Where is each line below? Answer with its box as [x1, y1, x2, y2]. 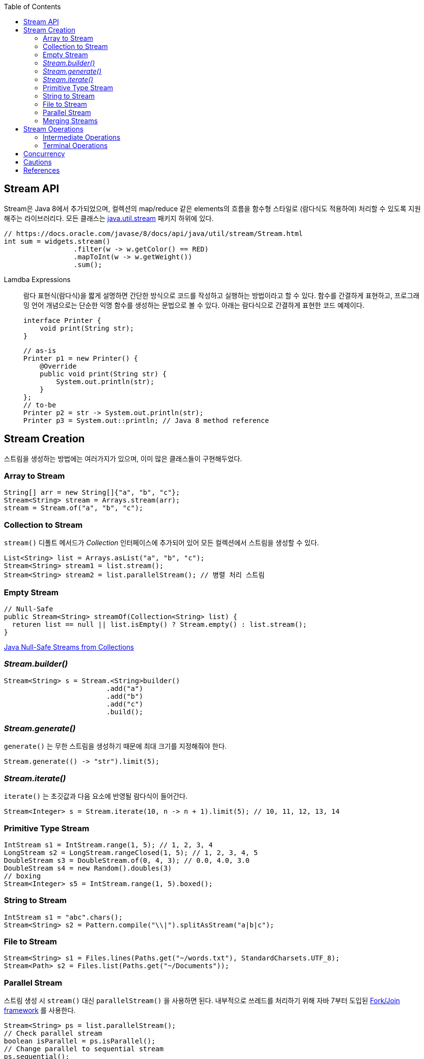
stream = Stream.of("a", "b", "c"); [4, 504, 143, 512]
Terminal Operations [43, 141, 108, 150]
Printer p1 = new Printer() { [23, 354, 138, 362]
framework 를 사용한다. [4, 1006, 76, 1015]
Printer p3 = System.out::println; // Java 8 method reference [23, 416, 269, 424]
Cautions [23, 158, 52, 166]
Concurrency [23, 150, 65, 158]
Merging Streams [43, 117, 98, 125]
